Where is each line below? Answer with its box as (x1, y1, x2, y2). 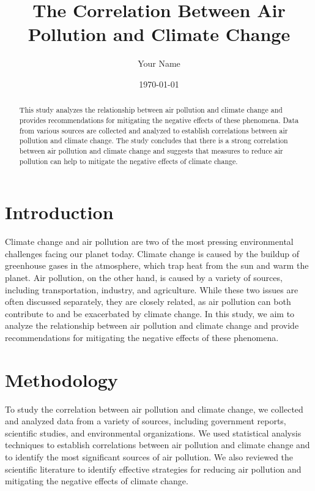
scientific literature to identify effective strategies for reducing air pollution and (5, 462, 302, 475)
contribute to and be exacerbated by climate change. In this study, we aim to (5, 307, 295, 320)
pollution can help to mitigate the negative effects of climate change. (19, 156, 238, 166)
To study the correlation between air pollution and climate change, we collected (5, 402, 303, 415)
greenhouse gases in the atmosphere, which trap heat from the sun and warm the (5, 259, 309, 272)
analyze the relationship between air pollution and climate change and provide (5, 319, 299, 332)
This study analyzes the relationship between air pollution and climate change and (19, 105, 283, 115)
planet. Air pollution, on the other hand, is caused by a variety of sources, (5, 271, 283, 283)
